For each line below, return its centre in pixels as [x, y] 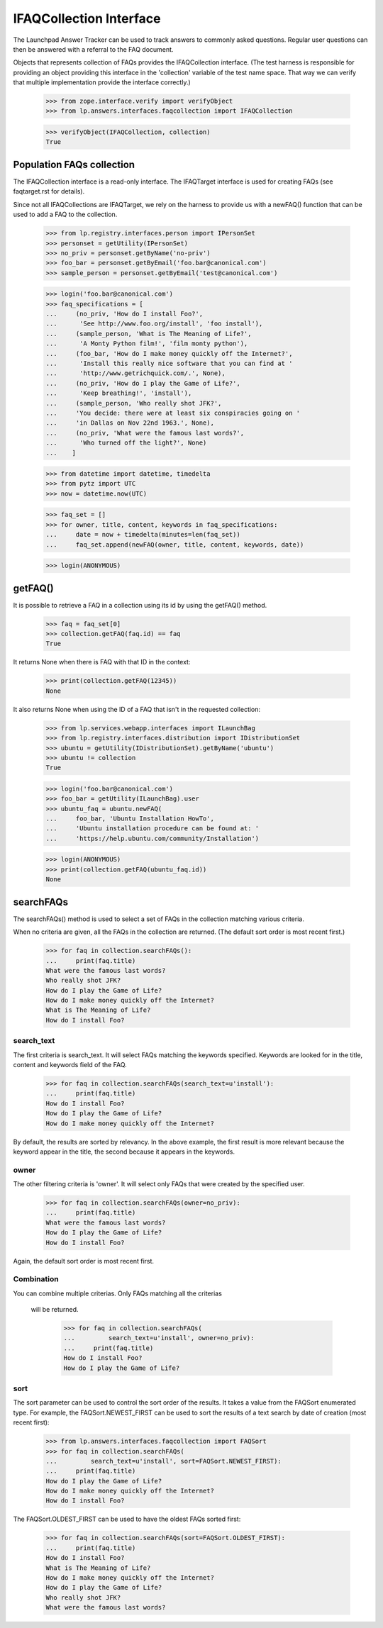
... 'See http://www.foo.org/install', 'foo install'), [154, 324]
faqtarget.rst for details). [49, 191]
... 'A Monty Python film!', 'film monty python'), [147, 344]
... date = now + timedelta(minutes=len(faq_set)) [143, 535]
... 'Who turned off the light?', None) [126, 443]
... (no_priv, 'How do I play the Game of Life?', [143, 383]
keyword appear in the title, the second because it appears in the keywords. [124, 1152]
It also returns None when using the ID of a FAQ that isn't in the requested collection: [137, 709]
